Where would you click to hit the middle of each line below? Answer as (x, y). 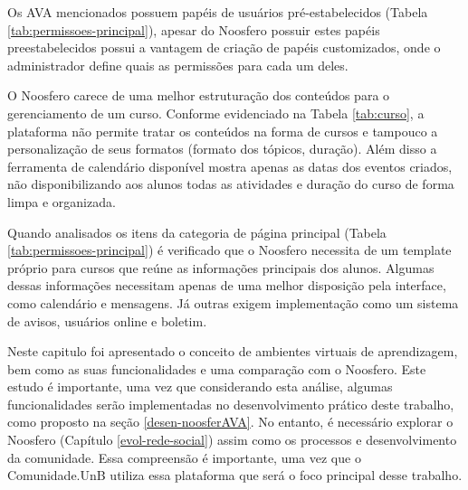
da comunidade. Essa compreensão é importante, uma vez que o (184, 457)
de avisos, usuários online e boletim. (107, 320)
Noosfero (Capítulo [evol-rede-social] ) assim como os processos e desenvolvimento (232, 440)
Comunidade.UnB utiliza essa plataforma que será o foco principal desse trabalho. (235, 475)
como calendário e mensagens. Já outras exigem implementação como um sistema (233, 302)
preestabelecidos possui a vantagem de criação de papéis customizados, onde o (224, 47)
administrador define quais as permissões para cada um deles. (178, 65)
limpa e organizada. (62, 201)
